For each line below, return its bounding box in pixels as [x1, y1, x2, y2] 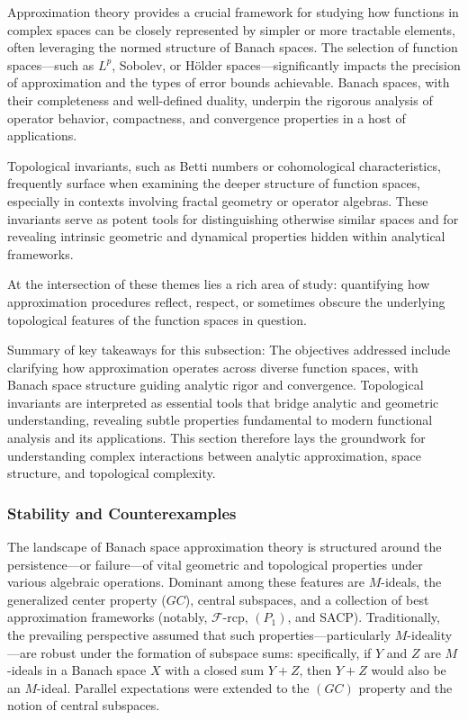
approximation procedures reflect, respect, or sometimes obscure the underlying [7, 292, 445, 310]
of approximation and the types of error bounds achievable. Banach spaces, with [7, 73, 450, 92]
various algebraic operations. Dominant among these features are [7, 572, 364, 591]
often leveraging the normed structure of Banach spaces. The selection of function [7, 38, 458, 57]
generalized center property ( [7, 589, 166, 608]
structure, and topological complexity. [7, 463, 216, 482]
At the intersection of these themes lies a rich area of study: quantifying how [7, 274, 430, 293]
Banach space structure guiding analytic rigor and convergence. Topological [7, 375, 424, 394]
